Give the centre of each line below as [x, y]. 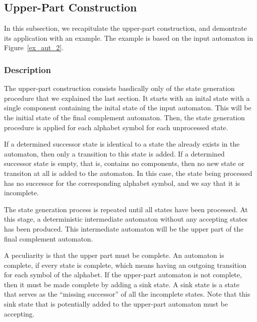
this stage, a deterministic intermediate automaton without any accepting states [126, 219]
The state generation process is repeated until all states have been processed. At [126, 209]
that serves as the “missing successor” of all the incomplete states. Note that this [127, 294]
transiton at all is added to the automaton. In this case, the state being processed [128, 173]
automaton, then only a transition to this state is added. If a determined [114, 153]
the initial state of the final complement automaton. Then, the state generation [125, 117]
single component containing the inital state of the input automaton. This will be [128, 108]
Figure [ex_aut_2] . [34, 47]
